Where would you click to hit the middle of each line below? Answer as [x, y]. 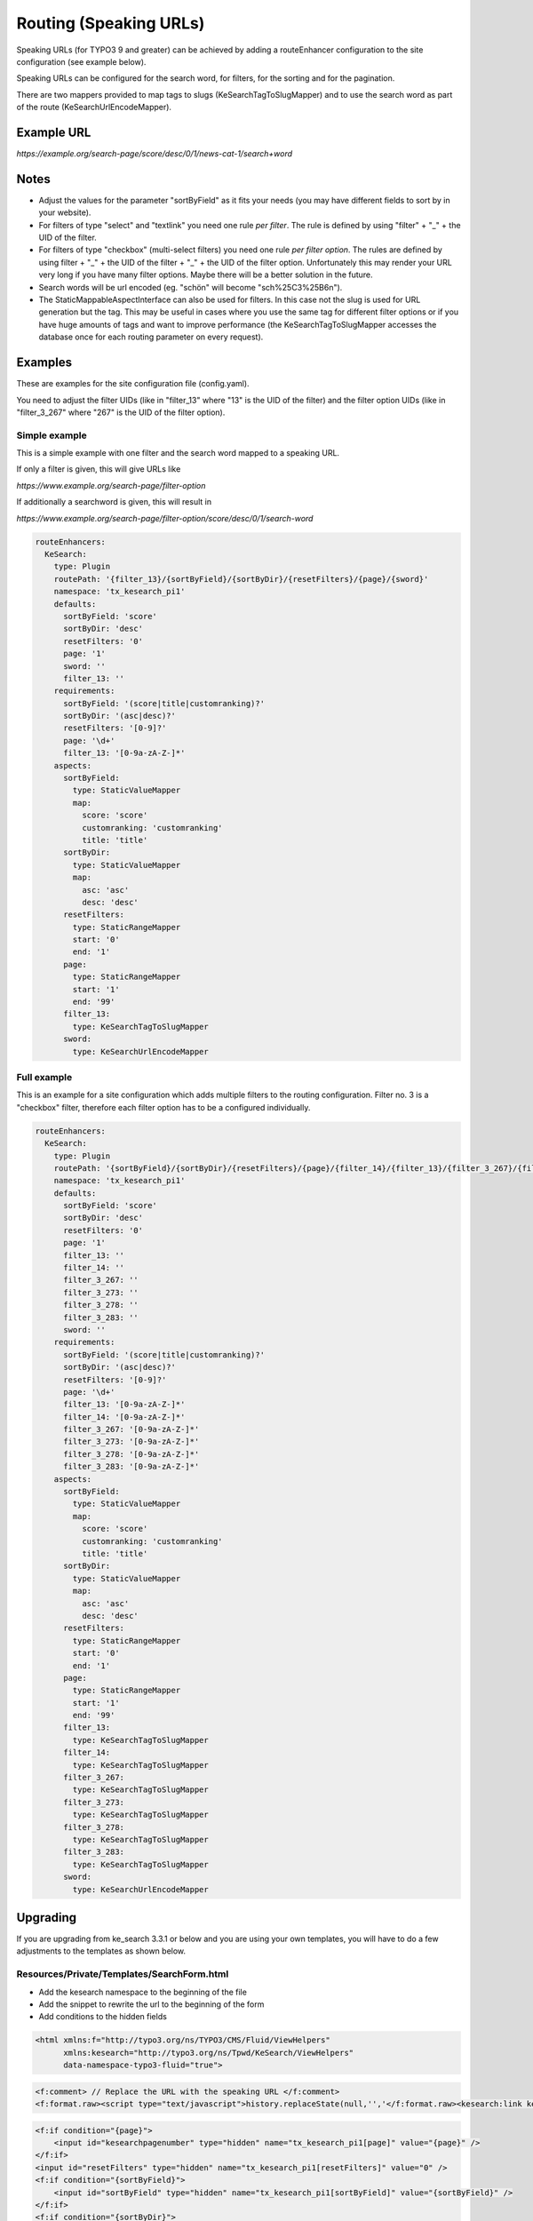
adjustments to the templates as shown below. [101, 1951]
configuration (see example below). [81, 61]
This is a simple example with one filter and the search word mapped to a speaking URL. [178, 453]
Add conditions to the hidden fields [103, 2017]
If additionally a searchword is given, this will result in [114, 502]
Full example [44, 1077]
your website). [65, 212]
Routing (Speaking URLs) [111, 23]
